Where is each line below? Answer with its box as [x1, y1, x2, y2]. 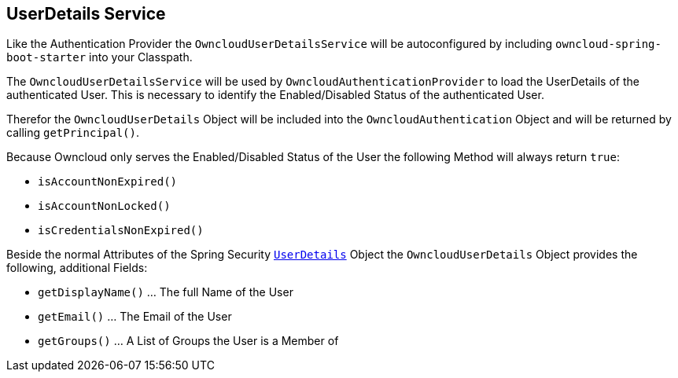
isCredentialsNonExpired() [38, 224, 204, 237]
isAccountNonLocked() [38, 200, 171, 213]
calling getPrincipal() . [6, 126, 140, 140]
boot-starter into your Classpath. [6, 50, 193, 64]
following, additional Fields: [6, 261, 148, 275]
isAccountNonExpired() [38, 175, 178, 189]
